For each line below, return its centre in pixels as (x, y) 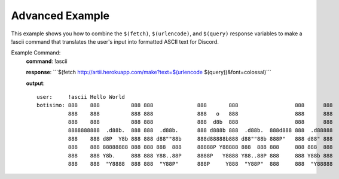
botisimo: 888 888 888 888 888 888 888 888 (185, 105)
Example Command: (36, 53)
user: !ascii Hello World (81, 97)
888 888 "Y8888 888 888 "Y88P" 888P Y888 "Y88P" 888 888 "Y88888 (200, 164)
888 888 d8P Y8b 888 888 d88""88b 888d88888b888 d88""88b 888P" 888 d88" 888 (200, 139)
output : (35, 83)
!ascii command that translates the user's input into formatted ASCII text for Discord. (115, 41)
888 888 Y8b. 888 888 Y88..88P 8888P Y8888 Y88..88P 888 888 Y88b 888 (200, 155)
